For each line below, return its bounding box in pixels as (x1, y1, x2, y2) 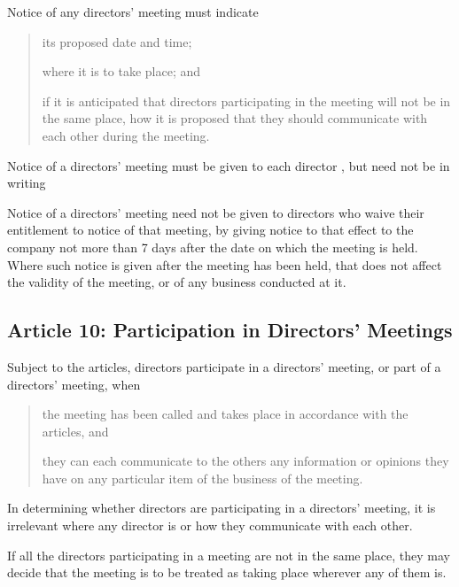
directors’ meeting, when (7, 375, 141, 393)
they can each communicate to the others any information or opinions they (42, 452, 449, 470)
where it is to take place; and (42, 62, 201, 81)
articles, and (42, 421, 109, 440)
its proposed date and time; (42, 32, 192, 50)
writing (7, 174, 46, 192)
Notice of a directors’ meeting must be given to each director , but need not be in (7, 156, 450, 174)
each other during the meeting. (42, 126, 210, 144)
